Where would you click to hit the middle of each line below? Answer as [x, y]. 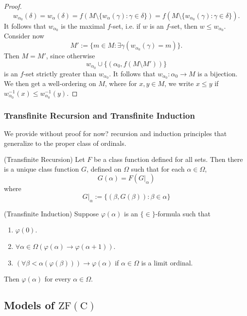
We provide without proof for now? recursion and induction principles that [115, 133]
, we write [179, 83]
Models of [29, 305]
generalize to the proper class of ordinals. [65, 143]
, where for [121, 83]
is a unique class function [42, 168]
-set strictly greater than [60, 73]
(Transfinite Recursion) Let [44, 159]
